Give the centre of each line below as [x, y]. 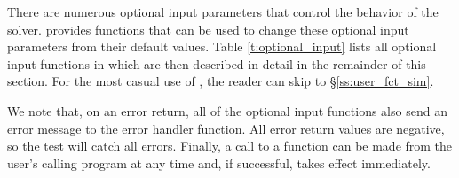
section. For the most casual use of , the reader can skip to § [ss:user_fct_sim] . [221, 81]
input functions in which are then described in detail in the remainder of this [217, 63]
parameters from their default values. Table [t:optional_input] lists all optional [222, 46]
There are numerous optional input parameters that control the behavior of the [223, 12]
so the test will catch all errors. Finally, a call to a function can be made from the [230, 146]
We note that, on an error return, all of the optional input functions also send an [227, 110]
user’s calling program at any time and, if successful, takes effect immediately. [219, 163]
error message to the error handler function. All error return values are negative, [226, 128]
